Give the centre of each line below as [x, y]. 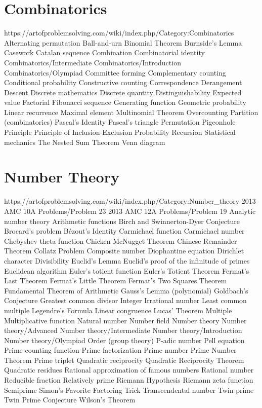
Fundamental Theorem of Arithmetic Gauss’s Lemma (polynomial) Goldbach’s [126, 290]
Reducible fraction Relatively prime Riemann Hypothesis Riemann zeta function [129, 380]
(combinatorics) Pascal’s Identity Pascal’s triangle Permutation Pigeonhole [120, 122]
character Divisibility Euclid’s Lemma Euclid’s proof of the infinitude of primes [127, 260]
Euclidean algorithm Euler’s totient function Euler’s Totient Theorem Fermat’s [127, 270]
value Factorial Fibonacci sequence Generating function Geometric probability [125, 102]
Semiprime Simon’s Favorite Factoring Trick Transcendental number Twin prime [129, 390]
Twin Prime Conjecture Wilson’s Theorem [70, 400]
